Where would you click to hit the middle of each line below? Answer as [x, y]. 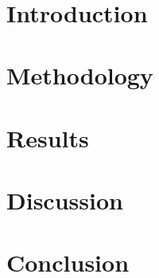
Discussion [65, 200]
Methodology [80, 75]
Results [48, 137]
